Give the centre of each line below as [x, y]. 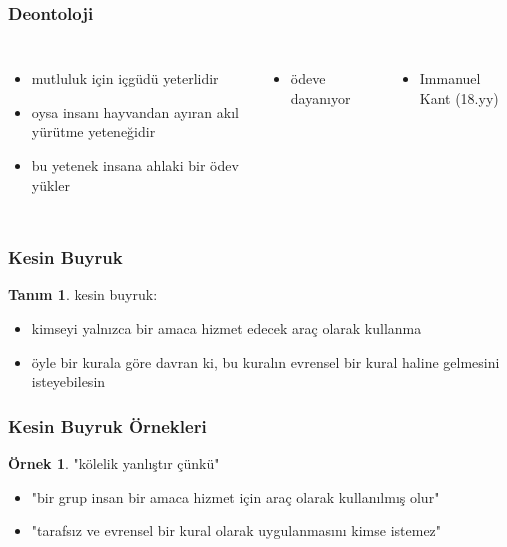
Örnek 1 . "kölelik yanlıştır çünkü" [114, 463]
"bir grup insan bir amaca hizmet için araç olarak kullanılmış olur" [235, 496]
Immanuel [450, 78]
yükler [50, 184]
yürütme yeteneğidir [93, 131]
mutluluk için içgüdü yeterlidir [125, 78]
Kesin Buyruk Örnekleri [107, 425]
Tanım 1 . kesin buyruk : [83, 294]
